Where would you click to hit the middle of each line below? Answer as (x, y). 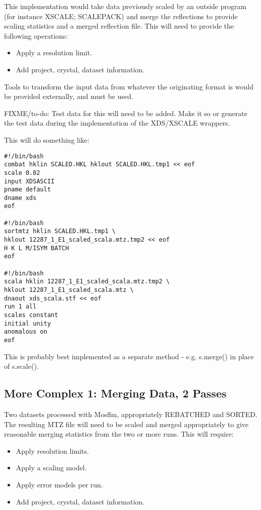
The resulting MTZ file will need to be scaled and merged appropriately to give (126, 424)
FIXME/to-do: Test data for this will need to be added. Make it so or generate (126, 113)
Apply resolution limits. (52, 450)
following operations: (36, 35)
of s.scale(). (21, 366)
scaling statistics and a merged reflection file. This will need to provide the (119, 26)
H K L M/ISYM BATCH (36, 248)
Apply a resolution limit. (54, 53)
